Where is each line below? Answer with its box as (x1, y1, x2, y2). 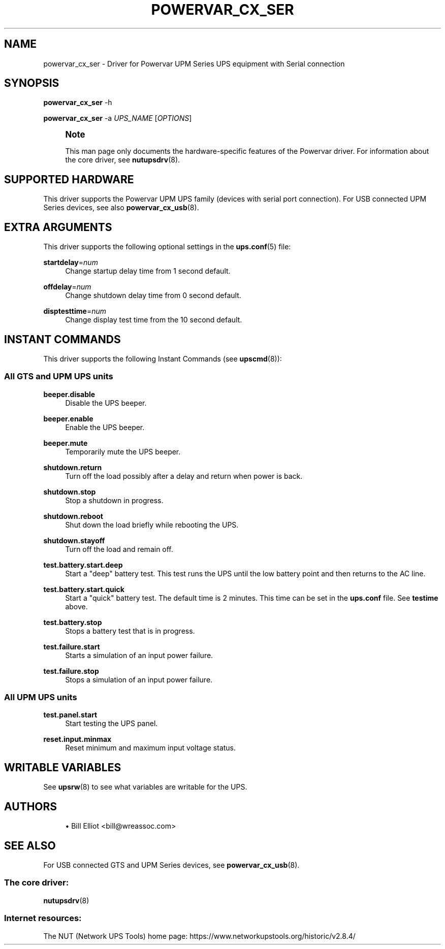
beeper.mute (43, 438, 88, 447)
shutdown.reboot (43, 511, 103, 520)
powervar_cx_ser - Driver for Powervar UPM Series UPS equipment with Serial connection (43, 59, 345, 68)
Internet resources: (4, 913, 82, 924)
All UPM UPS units (4, 692, 77, 703)
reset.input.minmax (43, 735, 112, 744)
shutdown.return (43, 463, 102, 472)
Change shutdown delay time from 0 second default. (65, 291, 241, 300)
